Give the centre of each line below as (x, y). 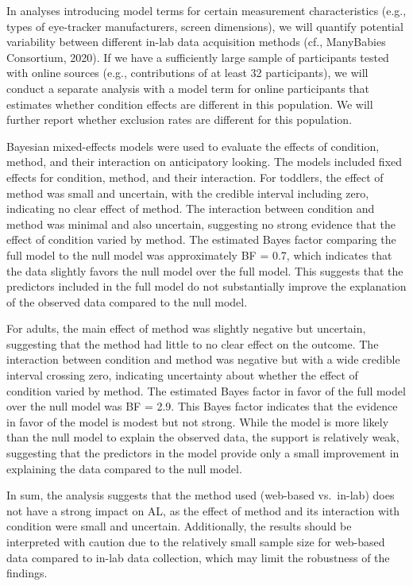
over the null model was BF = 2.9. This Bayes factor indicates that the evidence (202, 406)
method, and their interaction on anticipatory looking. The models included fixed (205, 162)
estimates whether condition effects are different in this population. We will (190, 104)
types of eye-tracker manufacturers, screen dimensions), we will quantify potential (205, 26)
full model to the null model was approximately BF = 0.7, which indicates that (199, 254)
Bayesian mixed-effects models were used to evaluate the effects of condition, (193, 146)
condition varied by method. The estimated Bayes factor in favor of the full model (206, 390)
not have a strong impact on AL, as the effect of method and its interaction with (203, 510)
